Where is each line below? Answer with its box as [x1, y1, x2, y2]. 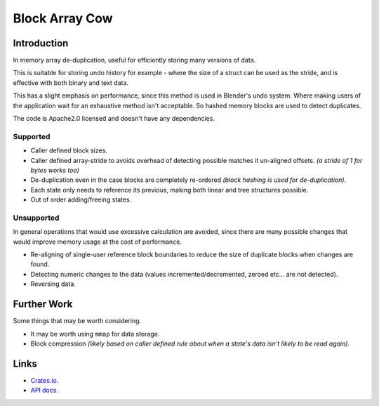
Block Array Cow [13, 11, 113, 26]
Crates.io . [30, 376, 59, 384]
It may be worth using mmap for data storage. [30, 329, 160, 338]
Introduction [13, 37, 69, 49]
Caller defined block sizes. [30, 146, 108, 155]
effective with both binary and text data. [13, 78, 129, 87]
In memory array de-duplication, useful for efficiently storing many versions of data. [13, 56, 256, 65]
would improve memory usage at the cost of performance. [13, 237, 182, 246]
